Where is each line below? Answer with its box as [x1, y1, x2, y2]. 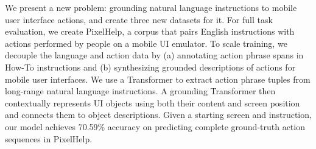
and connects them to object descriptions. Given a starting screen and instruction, [5, 108, 312, 121]
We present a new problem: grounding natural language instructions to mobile [5, 1, 297, 13]
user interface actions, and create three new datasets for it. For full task [5, 13, 273, 26]
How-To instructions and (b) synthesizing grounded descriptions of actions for [5, 60, 296, 73]
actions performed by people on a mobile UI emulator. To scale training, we [5, 36, 287, 49]
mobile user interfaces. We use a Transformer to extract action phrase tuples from [5, 72, 311, 85]
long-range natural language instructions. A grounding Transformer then [5, 85, 276, 97]
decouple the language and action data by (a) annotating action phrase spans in [5, 49, 304, 61]
